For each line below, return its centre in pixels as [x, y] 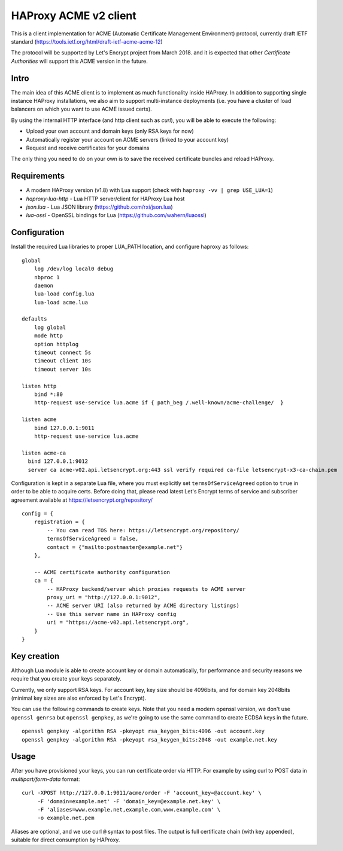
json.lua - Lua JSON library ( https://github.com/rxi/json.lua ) [99, 207]
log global [50, 327]
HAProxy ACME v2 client [74, 16]
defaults [34, 319]
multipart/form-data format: [45, 779]
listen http [39, 386]
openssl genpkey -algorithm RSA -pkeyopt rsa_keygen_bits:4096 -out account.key [143, 731]
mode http [48, 336]
